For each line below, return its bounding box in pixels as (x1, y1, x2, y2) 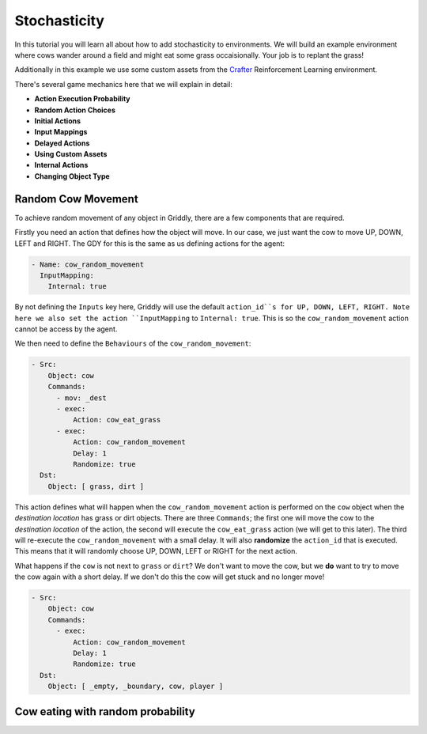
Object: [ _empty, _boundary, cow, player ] (47, 682, 224, 691)
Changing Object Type (34, 171, 110, 181)
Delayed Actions (34, 138, 90, 148)
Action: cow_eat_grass (72, 415, 161, 425)
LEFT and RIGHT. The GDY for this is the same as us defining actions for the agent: (14, 238, 285, 248)
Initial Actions (34, 115, 81, 126)
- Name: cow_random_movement (31, 259, 145, 269)
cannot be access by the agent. (14, 324, 118, 334)
